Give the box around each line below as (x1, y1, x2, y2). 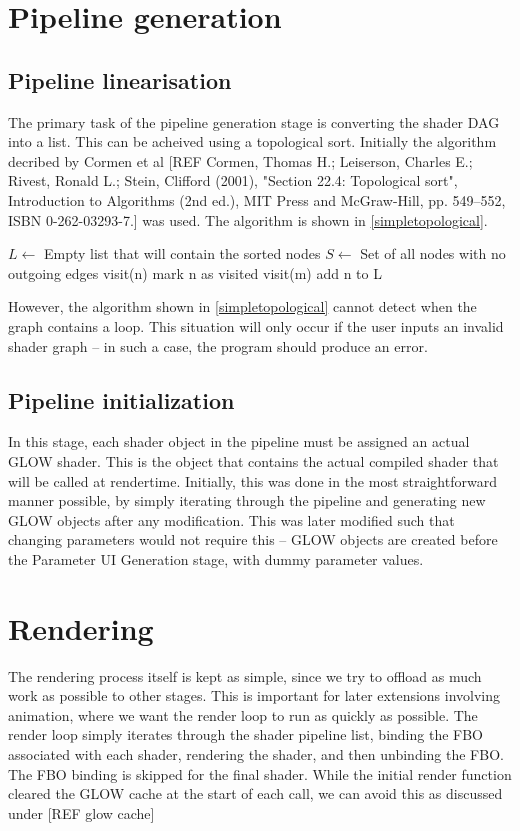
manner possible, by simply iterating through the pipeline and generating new (8, 490, 486, 511)
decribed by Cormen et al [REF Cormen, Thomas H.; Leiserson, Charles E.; (8, 150, 473, 171)
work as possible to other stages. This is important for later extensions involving (8, 685, 501, 706)
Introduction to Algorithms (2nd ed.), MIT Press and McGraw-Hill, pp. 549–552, (8, 189, 506, 210)
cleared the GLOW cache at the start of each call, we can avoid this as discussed (8, 783, 503, 804)
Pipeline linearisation (8, 64, 232, 95)
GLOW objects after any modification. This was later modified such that (8, 509, 455, 530)
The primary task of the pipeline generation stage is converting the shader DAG (8, 111, 500, 132)
